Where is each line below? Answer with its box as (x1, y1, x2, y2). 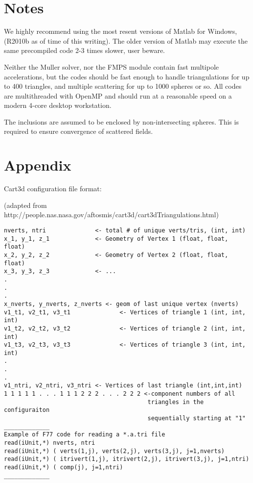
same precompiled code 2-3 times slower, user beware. (4, 45, 165, 55)
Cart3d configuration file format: (4, 183, 102, 194)
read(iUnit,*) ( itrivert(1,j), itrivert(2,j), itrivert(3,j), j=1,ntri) (4, 456, 250, 463)
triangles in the (147, 398, 204, 406)
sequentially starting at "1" (147, 415, 246, 422)
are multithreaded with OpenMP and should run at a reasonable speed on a (4, 90, 232, 101)
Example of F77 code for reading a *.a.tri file (4, 431, 165, 438)
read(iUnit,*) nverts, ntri (4, 439, 95, 447)
